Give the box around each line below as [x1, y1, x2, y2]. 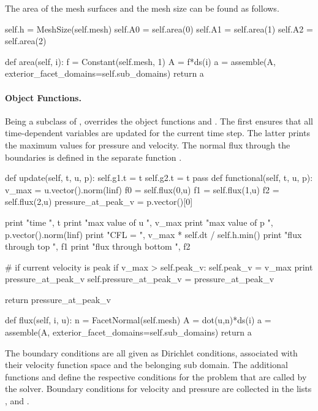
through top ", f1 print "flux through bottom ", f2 [5, 240, 191, 253]
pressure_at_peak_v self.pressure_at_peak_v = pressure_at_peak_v [5, 272, 274, 285]
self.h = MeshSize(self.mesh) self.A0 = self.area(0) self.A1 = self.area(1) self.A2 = [5, 22, 313, 35]
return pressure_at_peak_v [5, 293, 111, 305]
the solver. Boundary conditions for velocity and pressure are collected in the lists [5, 382, 312, 395]
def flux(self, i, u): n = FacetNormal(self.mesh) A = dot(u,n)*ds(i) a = [5, 313, 271, 326]
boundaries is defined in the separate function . [5, 150, 182, 163]
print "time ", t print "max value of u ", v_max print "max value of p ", [5, 215, 273, 228]
